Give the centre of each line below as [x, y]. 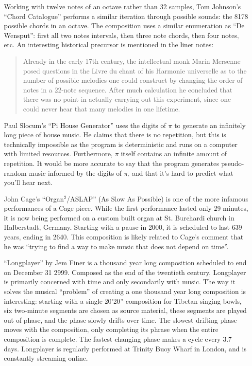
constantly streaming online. [46, 358]
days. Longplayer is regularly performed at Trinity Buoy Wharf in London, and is [125, 348]
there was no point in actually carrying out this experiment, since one [127, 99]
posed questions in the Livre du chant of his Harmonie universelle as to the [135, 70]
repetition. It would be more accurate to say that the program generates [111, 163]
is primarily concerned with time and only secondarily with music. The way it [120, 282]
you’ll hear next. [28, 182]
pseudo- [233, 163]
